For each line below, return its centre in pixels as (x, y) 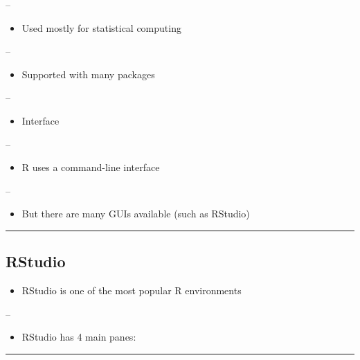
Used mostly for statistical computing (101, 27)
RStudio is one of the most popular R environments (132, 290)
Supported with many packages (88, 74)
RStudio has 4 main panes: (79, 337)
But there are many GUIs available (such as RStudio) (136, 214)
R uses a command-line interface (91, 167)
